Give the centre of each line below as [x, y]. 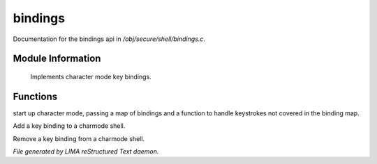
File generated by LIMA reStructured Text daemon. [86, 151]
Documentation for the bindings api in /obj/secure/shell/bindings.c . [109, 39]
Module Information [57, 59]
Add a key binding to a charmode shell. [69, 126]
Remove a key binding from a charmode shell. [79, 138]
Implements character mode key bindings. [91, 76]
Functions [35, 96]
